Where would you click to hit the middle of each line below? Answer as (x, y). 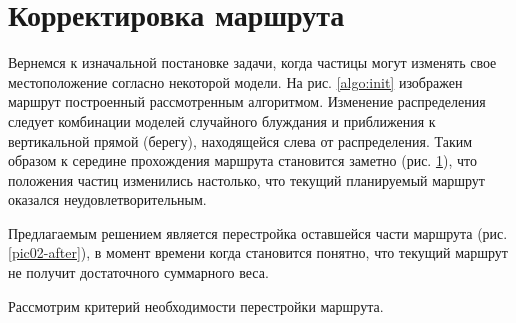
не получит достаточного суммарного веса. (138, 272)
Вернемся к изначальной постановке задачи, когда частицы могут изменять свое (252, 62)
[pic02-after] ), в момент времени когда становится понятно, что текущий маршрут (258, 252)
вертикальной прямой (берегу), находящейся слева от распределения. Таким (240, 140)
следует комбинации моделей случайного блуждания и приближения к (222, 120)
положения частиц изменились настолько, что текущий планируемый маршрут (246, 179)
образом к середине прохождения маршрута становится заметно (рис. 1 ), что (242, 160)
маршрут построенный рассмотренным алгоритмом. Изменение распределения (247, 101)
